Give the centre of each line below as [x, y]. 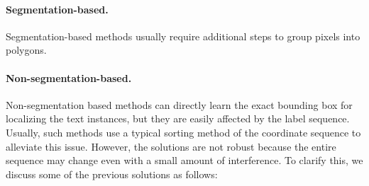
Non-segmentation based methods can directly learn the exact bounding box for [179, 104]
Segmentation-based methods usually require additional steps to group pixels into [183, 36]
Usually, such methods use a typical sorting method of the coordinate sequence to [183, 132]
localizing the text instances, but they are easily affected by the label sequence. [178, 118]
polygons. [26, 50]
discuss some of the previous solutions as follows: [112, 174]
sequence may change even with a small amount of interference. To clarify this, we [184, 160]
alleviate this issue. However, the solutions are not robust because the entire [171, 146]
